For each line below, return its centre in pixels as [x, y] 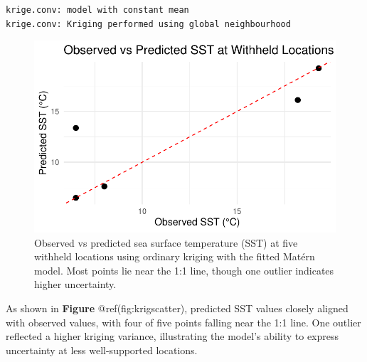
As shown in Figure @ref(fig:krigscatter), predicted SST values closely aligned [177, 308]
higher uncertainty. [75, 284]
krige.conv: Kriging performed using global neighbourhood [148, 24]
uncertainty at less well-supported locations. [102, 350]
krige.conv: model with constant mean [97, 10]
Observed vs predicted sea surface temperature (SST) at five [166, 242]
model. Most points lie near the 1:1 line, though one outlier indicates [184, 270]
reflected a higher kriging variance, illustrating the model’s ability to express [172, 336]
